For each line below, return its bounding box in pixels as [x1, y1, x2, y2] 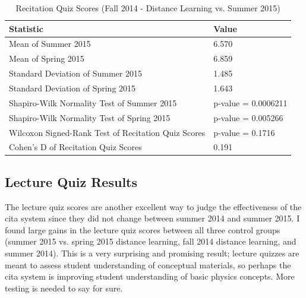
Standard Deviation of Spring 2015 [9, 81, 136, 94]
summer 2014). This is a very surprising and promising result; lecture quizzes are [5, 247, 299, 259]
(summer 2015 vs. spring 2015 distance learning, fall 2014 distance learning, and [5, 235, 296, 248]
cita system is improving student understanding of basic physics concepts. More [5, 270, 295, 283]
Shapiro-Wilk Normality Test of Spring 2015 [9, 111, 171, 123]
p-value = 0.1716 [213, 126, 275, 138]
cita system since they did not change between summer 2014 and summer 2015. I [5, 212, 300, 224]
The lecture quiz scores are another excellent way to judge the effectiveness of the [5, 200, 302, 213]
